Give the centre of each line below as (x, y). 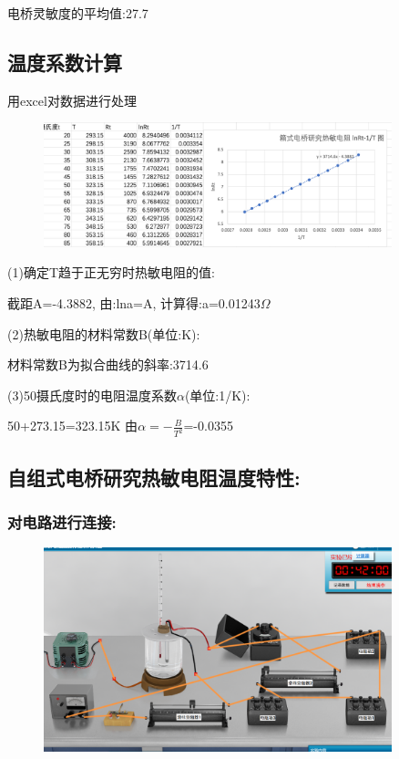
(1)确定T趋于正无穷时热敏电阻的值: (111, 272)
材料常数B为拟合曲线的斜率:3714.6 (108, 364)
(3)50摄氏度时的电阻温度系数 (92, 395)
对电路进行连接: (62, 521)
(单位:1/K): (217, 395)
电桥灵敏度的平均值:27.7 (78, 13)
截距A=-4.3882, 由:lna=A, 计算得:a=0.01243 (134, 302)
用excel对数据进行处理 (72, 100)
